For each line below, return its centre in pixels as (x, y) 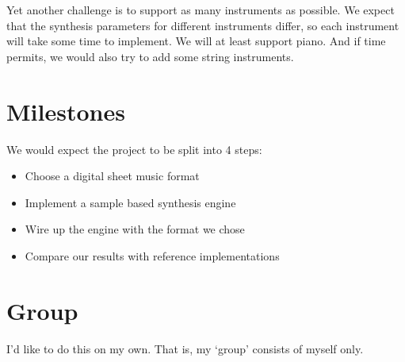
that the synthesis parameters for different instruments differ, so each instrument (203, 25)
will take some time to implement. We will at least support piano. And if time (196, 41)
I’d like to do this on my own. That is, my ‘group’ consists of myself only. (185, 348)
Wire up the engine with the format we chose (135, 229)
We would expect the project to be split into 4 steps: (134, 149)
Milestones (66, 111)
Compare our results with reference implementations (152, 255)
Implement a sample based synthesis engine (130, 202)
